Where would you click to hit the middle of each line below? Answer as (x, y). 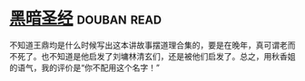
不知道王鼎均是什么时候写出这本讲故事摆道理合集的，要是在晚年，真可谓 (144, 45)
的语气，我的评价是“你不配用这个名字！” (85, 67)
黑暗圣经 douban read (85, 18)
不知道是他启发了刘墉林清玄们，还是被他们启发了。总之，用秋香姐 (172, 56)
